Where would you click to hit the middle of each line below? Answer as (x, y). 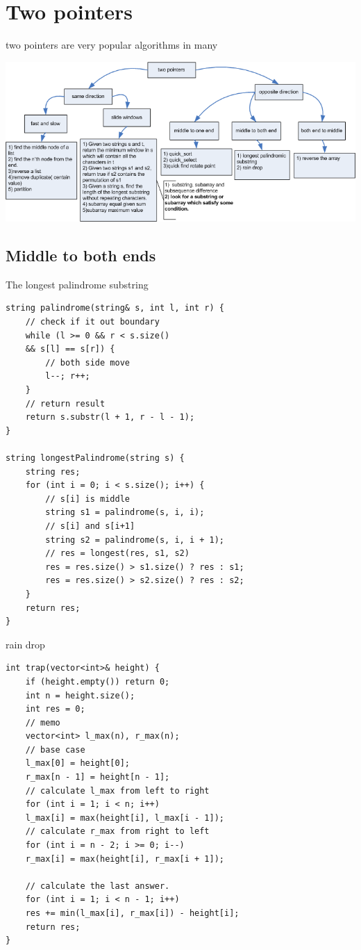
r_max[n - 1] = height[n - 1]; (98, 777)
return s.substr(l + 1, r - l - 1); (110, 417)
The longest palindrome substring (77, 284)
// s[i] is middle (87, 499)
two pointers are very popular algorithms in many (112, 45)
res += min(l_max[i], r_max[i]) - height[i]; (132, 914)
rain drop (25, 644)
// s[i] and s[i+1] (90, 526)
